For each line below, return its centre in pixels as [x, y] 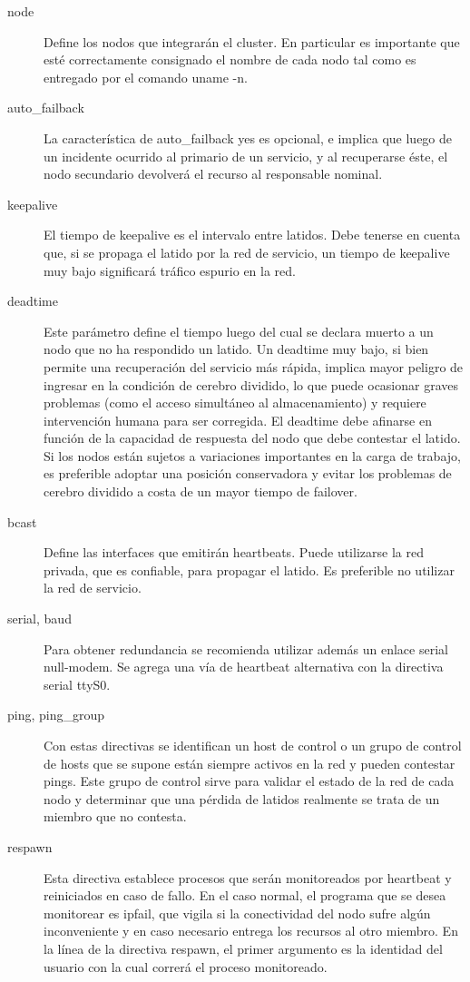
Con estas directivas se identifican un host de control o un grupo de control [253, 745]
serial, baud [39, 619]
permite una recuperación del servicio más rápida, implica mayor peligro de [254, 366]
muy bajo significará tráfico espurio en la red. [170, 270]
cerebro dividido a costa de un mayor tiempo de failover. [201, 491]
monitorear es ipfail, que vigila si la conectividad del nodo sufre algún [237, 913]
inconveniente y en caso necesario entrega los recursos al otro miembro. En [251, 931]
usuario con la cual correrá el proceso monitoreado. [186, 966]
